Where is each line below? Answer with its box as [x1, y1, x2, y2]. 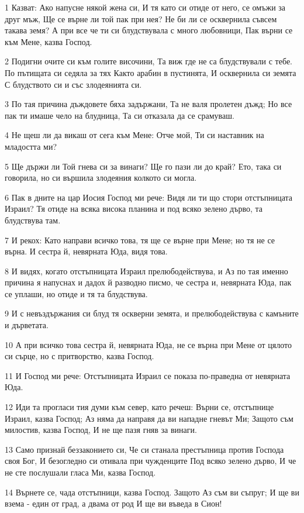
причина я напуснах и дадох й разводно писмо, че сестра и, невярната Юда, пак [5, 276, 292, 288]
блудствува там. [5, 214, 61, 226]
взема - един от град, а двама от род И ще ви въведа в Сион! [5, 497, 222, 509]
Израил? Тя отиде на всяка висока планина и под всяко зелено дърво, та [5, 202, 262, 215]
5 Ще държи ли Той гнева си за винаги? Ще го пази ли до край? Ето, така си [5, 160, 282, 172]
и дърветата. [5, 319, 49, 331]
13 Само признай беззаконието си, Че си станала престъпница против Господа [5, 443, 284, 455]
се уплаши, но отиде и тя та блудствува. [5, 287, 148, 299]
